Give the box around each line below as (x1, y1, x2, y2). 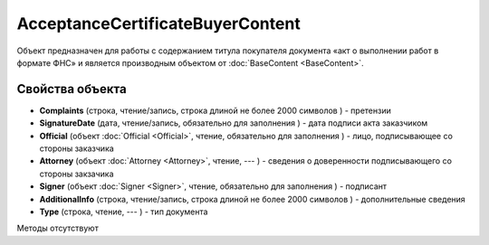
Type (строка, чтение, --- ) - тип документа (39, 206, 208, 217)
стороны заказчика (39, 143, 115, 154)
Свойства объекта (16, 81, 127, 97)
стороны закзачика (39, 168, 114, 179)
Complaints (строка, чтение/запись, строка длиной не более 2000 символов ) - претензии (39, 105, 391, 116)
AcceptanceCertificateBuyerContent (16, 14, 301, 33)
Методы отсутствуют (16, 222, 99, 234)
